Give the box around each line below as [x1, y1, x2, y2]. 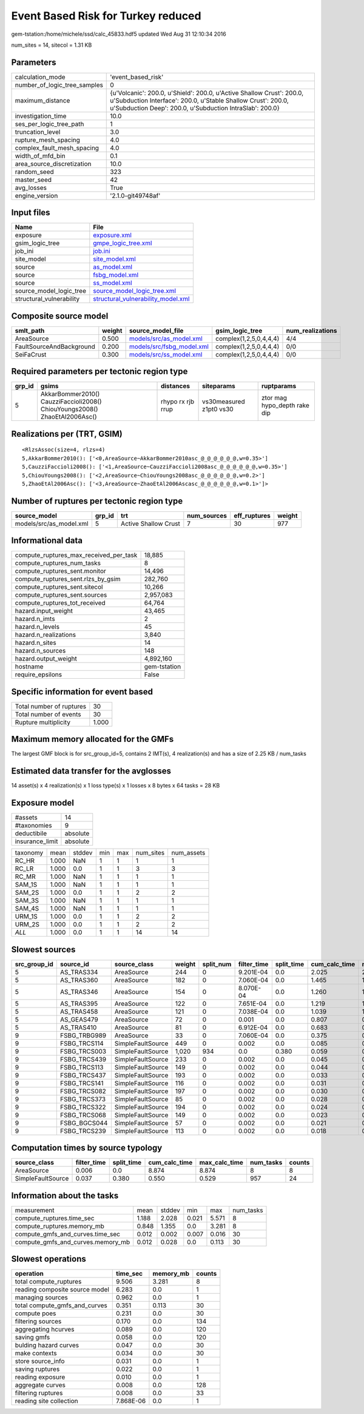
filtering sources [15, 1317, 62, 1325]
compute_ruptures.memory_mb [15, 1222, 104, 1230]
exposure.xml [93, 231, 132, 240]
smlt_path [15, 326, 45, 335]
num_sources [187, 511, 227, 520]
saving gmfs [15, 1333, 50, 1342]
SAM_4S [15, 904, 39, 913]
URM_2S [15, 920, 39, 929]
